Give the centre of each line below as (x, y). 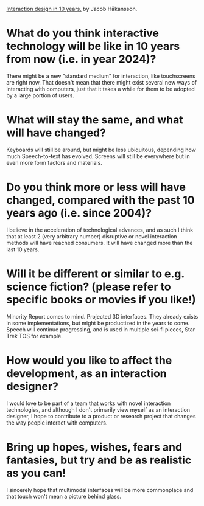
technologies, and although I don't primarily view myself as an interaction (98, 409)
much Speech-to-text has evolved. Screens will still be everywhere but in (98, 156)
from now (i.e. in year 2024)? (81, 59)
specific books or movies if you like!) (101, 300)
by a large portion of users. (40, 95)
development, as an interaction (86, 373)
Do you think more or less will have (96, 187)
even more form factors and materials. (54, 162)
